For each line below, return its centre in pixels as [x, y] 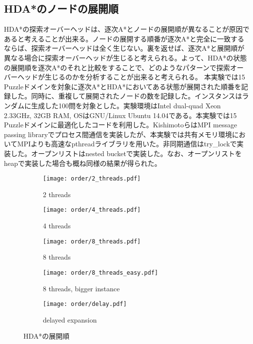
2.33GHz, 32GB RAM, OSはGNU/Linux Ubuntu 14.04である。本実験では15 [120, 115]
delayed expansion [70, 319]
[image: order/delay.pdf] [85, 304]
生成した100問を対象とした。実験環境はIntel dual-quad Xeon [126, 105]
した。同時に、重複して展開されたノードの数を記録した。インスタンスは [126, 96]
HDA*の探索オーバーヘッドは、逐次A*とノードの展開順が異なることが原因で [127, 29]
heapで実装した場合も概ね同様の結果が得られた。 [83, 163]
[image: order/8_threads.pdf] [92, 241]
